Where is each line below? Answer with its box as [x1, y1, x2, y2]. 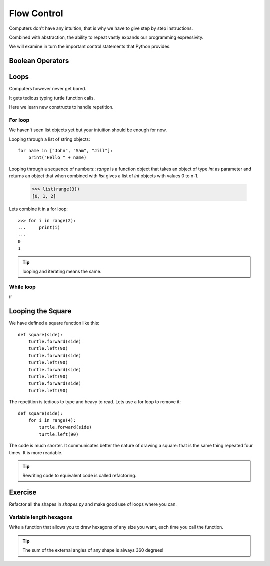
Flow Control [9, 8, 63, 19]
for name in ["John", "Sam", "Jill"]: [18, 148, 113, 153]
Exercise [9, 488, 37, 497]
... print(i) [18, 225, 60, 230]
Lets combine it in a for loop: [9, 206, 68, 212]
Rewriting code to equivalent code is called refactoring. [22, 473, 137, 479]
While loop [9, 283, 36, 290]
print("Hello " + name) [28, 155, 87, 160]
